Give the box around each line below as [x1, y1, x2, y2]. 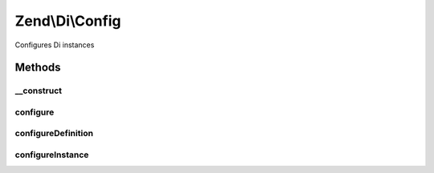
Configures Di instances [14, 40, 95, 50]
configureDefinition [14, 128, 94, 139]
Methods [14, 61, 61, 74]
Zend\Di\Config [14, 12, 121, 30]
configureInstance [14, 149, 89, 160]
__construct [14, 85, 63, 96]
